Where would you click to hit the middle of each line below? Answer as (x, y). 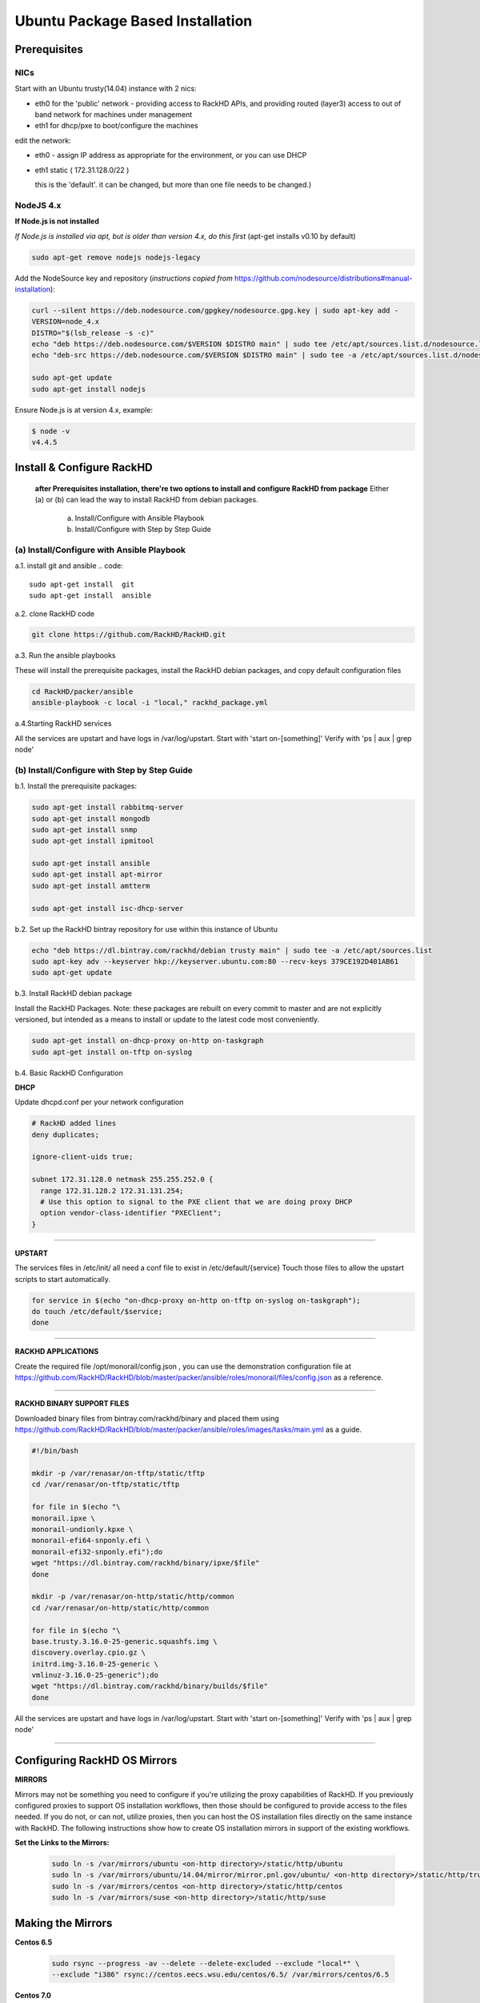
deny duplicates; (66, 1134)
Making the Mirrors (64, 1923)
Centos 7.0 (33, 1996)
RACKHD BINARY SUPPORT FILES (72, 1404)
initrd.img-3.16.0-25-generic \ (95, 1664)
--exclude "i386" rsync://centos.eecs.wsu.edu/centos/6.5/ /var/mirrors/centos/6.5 (220, 1975)
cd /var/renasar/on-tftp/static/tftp (106, 1485)
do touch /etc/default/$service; (97, 1311)
